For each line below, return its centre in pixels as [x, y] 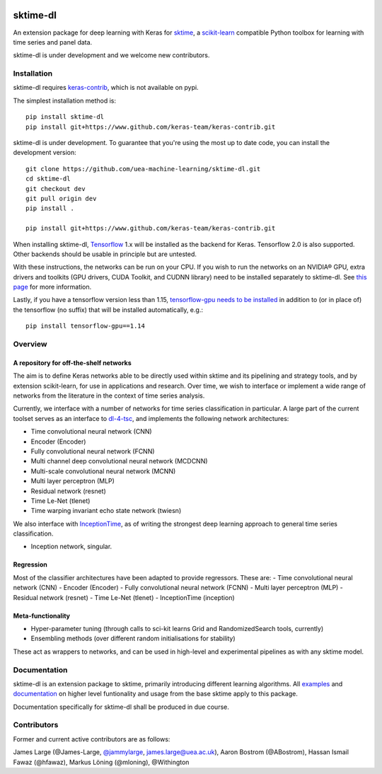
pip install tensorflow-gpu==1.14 [85, 326]
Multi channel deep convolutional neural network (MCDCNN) [119, 461]
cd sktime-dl [48, 179]
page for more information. [52, 287]
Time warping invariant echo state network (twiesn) [106, 511]
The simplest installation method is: [65, 100]
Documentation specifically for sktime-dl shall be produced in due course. [121, 707]
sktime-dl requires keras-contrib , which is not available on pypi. [106, 88]
